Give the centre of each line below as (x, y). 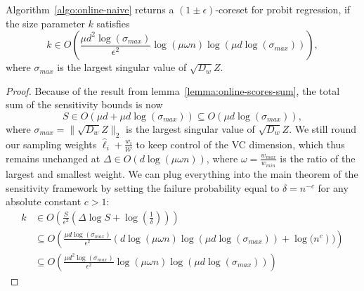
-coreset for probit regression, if (283, 9)
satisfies (113, 23)
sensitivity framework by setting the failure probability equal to (143, 187)
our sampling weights (51, 144)
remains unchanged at (53, 158)
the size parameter (45, 23)
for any (333, 187)
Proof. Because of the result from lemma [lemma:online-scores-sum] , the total (173, 90)
